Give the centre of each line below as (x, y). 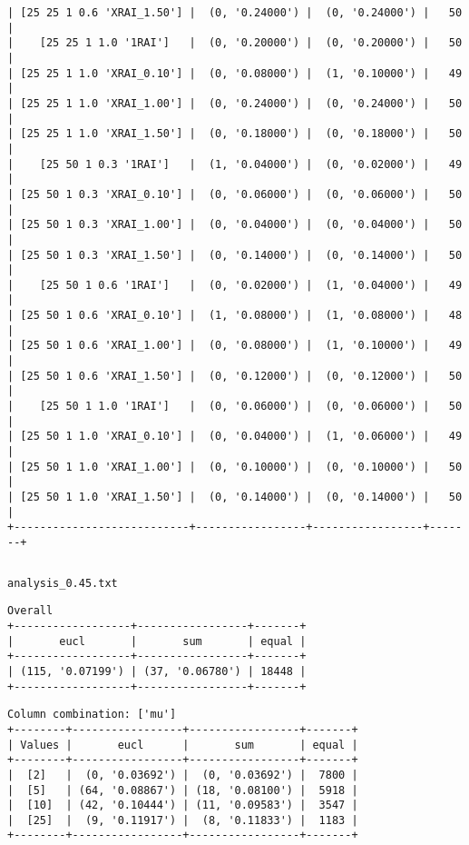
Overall (30, 611)
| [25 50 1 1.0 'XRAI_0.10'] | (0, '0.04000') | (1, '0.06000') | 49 (235, 437)
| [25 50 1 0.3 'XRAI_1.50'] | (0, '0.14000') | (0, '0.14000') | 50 (235, 255)
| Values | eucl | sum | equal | (183, 745)
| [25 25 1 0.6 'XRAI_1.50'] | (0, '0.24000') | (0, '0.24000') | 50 (235, 13)
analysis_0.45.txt (63, 583)
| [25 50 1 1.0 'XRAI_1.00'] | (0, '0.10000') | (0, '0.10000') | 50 (235, 467)
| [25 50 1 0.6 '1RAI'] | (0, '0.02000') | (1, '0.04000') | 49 (235, 285)
